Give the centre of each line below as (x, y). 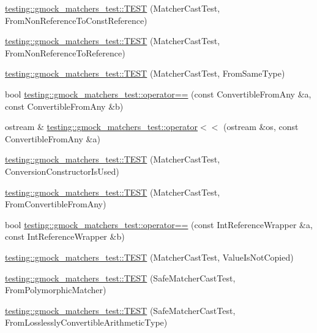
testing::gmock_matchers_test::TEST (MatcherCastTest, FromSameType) (145, 73)
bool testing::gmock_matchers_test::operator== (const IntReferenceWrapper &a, (159, 224)
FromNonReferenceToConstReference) (76, 20)
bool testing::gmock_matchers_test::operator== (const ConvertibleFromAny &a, (158, 94)
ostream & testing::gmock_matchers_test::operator (102, 127)
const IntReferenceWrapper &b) (65, 236)
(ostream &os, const (261, 127)
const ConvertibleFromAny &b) (64, 106)
